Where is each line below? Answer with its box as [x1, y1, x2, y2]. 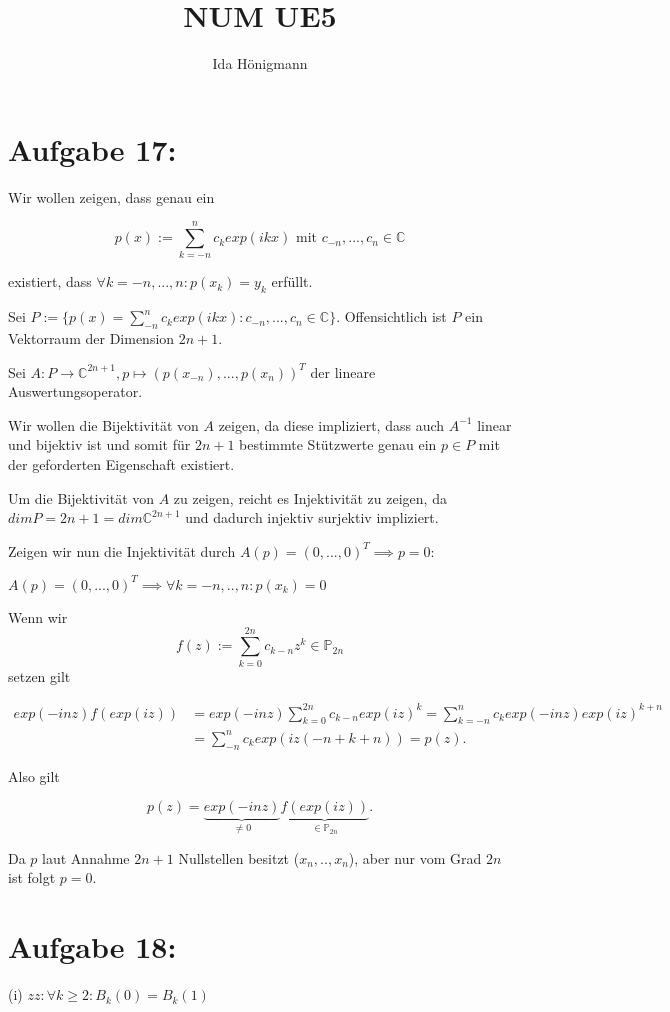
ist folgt [8, 867, 56, 888]
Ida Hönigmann [212, 53, 308, 74]
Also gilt [8, 765, 60, 786]
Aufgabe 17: [8, 128, 177, 169]
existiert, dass [8, 271, 92, 292]
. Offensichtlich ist [336, 306, 447, 327]
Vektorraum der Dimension [8, 327, 175, 348]
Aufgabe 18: [8, 926, 177, 967]
